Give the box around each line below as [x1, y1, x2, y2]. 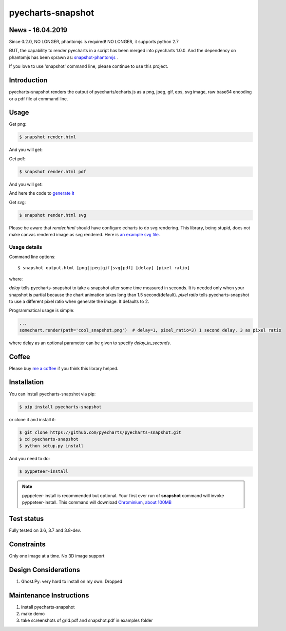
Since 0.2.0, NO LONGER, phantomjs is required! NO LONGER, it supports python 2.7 [9, 39, 179, 45]
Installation [9, 378, 44, 387]
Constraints [9, 540, 46, 548]
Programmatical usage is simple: [9, 307, 75, 314]
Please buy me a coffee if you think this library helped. [9, 365, 119, 371]
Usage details [9, 243, 42, 250]
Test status [9, 514, 44, 523]
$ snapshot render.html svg [19, 212, 86, 218]
